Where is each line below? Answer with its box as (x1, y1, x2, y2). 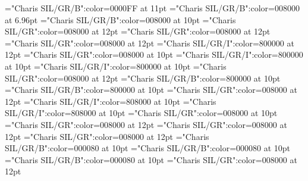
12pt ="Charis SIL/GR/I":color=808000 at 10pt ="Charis (5, 95, 216, 107)
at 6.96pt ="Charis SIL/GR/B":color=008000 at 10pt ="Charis (5, 13, 236, 26)
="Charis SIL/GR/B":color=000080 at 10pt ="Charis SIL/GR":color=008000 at (5, 153, 297, 166)
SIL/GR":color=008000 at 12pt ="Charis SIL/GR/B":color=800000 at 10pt (5, 71, 281, 84)
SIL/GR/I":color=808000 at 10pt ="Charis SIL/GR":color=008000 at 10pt (5, 107, 278, 119)
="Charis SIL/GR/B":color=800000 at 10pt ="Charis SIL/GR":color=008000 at (5, 83, 297, 96)
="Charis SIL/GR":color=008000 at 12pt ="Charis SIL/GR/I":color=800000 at (5, 36, 294, 49)
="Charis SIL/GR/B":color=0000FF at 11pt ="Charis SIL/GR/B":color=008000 (5, 2, 300, 14)
